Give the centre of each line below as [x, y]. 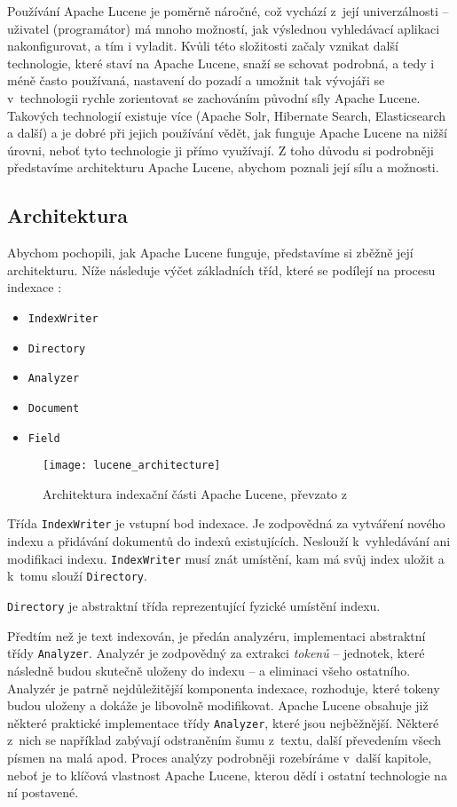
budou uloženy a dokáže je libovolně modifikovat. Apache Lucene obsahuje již [218, 705]
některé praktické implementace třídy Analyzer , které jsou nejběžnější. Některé [223, 722]
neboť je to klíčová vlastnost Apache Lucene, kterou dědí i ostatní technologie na [227, 775]
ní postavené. [43, 792]
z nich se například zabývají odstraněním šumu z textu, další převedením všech [224, 740]
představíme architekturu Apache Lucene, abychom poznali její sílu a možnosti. [223, 167]
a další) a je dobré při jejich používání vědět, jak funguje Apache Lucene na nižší [227, 133]
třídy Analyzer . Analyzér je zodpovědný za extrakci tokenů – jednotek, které [216, 653]
